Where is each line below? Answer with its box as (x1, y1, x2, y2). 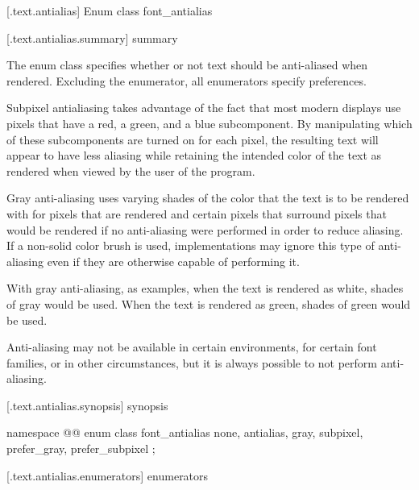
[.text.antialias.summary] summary (6, 29, 178, 46)
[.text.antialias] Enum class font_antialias (6, 2, 213, 19)
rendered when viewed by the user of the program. (6, 162, 255, 179)
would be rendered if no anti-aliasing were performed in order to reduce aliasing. (6, 221, 404, 238)
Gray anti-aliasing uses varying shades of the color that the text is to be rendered (6, 189, 409, 206)
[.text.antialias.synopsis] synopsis (6, 397, 168, 413)
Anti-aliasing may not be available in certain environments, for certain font (6, 338, 377, 355)
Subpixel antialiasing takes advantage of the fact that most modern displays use (6, 99, 401, 116)
